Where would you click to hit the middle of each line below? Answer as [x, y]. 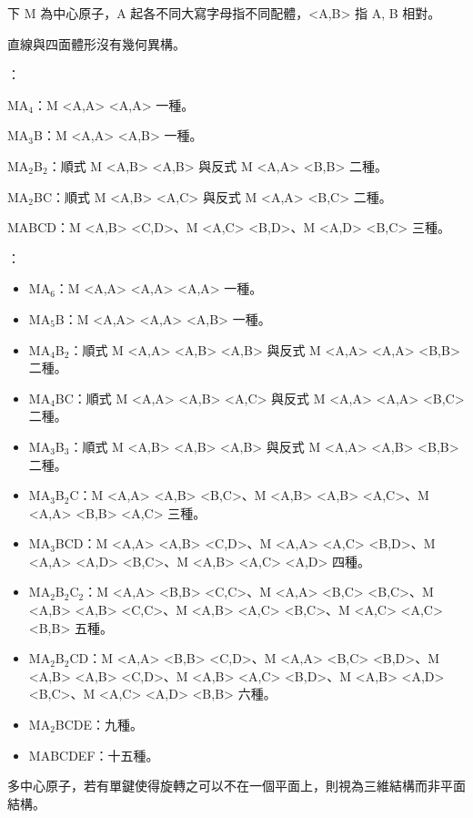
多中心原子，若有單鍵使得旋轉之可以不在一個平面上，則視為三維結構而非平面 [236, 786]
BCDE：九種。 [99, 725]
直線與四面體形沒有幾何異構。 [96, 43]
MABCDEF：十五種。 [94, 755]
